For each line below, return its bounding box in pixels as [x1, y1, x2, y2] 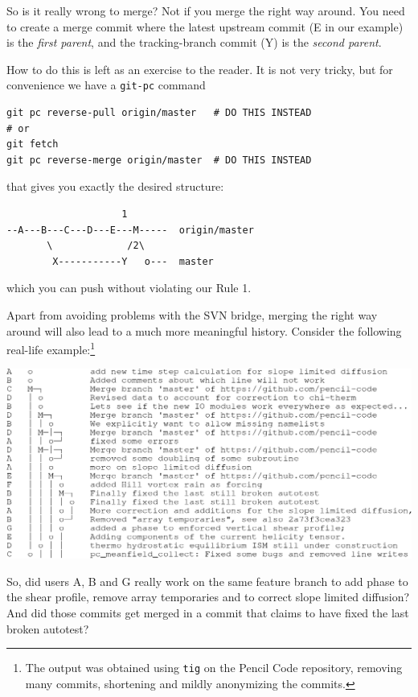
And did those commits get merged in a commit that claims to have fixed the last [6, 604, 409, 621]
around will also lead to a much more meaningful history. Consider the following [6, 322, 402, 339]
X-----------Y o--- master [52, 255, 214, 267]
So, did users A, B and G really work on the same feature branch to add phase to [6, 572, 408, 589]
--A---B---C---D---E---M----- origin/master [6, 224, 254, 236]
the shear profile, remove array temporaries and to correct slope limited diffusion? [6, 588, 410, 605]
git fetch [6, 138, 59, 151]
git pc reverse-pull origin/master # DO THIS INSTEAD [6, 107, 312, 119]
